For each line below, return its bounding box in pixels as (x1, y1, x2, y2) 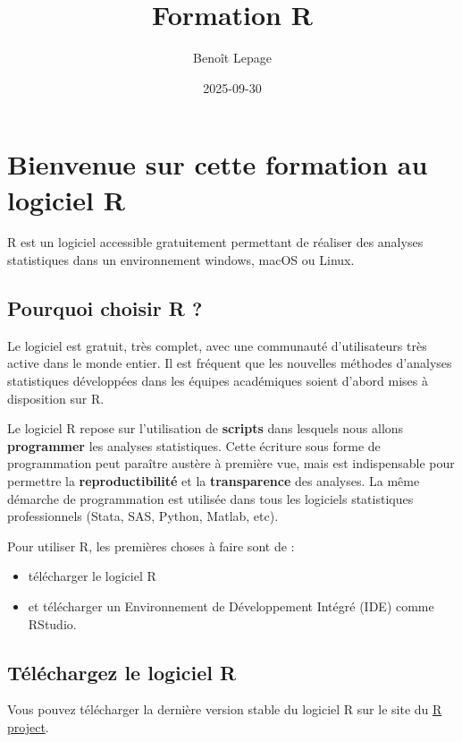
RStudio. (28, 614, 77, 633)
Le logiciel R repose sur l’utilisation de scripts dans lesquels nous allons (7, 419, 404, 438)
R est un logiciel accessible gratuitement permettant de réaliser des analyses (7, 233, 424, 252)
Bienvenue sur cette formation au (7, 146, 428, 183)
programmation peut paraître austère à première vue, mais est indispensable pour (7, 454, 455, 473)
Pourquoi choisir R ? (7, 294, 203, 322)
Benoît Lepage (193, 48, 272, 67)
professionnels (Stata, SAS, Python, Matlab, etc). (7, 507, 279, 525)
